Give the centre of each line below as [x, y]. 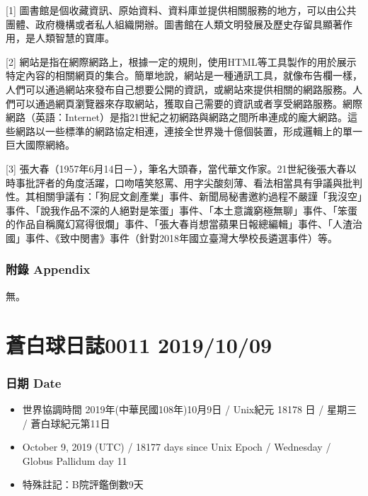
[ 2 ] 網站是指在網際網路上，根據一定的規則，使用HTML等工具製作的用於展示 [181, 61]
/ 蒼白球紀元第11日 [66, 423]
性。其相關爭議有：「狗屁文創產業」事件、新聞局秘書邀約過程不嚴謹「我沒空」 [184, 196]
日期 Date [34, 382]
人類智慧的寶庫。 [75, 38]
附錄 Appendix [48, 269]
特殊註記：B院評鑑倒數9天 [83, 484]
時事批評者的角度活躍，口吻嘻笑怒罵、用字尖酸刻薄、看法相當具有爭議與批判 [184, 182]
